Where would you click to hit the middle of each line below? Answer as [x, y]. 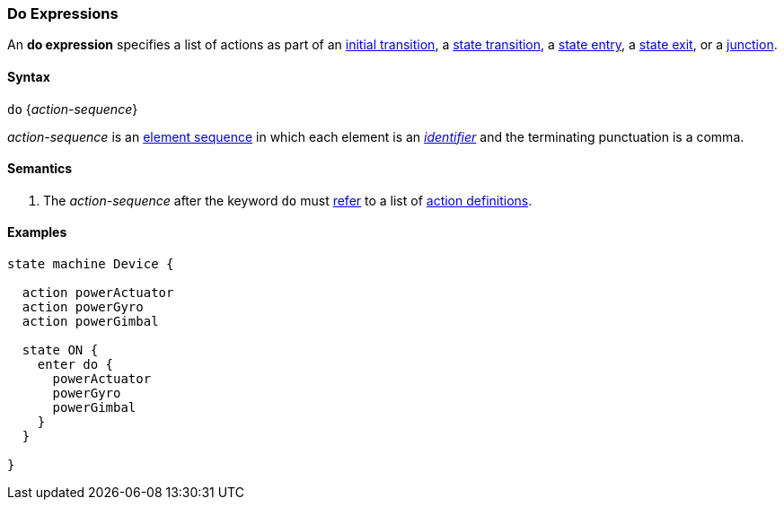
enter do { [75, 365]
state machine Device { [91, 264]
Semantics [40, 169]
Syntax [29, 76]
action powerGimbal [90, 322]
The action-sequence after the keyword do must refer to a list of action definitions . [288, 200]
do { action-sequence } [73, 109]
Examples [37, 232]
